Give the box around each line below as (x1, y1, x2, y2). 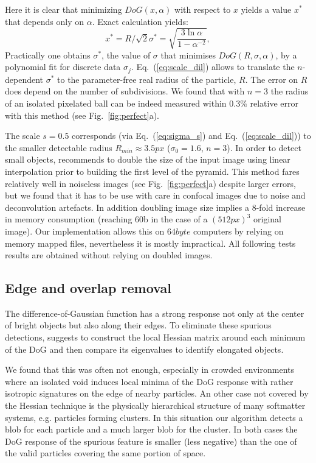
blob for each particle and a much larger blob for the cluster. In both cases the (5, 423, 298, 436)
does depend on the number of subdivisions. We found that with (5, 85, 245, 97)
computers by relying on (193, 224, 284, 237)
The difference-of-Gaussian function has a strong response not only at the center (5, 306, 304, 319)
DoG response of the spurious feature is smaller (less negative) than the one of (5, 434, 297, 447)
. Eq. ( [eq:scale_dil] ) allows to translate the (131, 60, 295, 73)
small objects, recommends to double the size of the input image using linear (5, 153, 290, 166)
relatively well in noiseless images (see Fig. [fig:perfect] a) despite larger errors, (5, 177, 296, 189)
